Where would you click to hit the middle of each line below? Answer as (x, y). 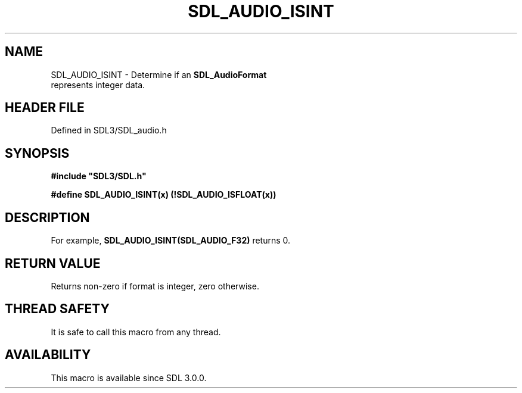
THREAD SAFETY (57, 309)
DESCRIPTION (47, 217)
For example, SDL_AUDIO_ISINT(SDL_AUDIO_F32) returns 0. (171, 241)
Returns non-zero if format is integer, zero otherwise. (155, 286)
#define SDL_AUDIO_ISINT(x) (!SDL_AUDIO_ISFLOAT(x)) (164, 195)
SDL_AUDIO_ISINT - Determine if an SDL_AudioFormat (159, 74)
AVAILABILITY (48, 355)
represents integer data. (98, 85)
